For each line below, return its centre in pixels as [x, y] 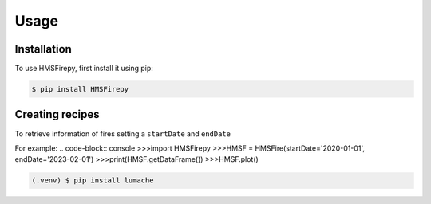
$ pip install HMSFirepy [80, 89]
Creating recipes [57, 114]
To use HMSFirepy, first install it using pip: [84, 69]
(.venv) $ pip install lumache [93, 180]
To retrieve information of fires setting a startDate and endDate [123, 133]
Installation [43, 49]
